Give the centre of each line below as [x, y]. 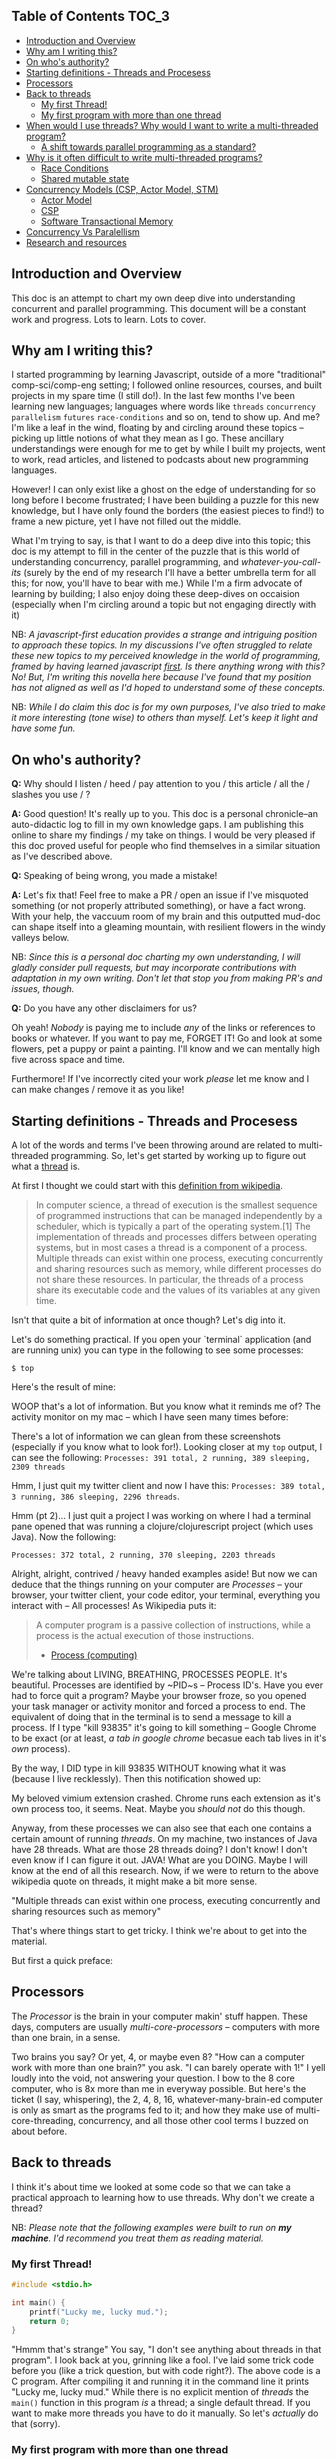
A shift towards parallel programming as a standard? [148, 146]
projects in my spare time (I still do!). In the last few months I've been [153, 396]
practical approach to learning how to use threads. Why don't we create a [163, 2197]
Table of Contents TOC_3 [90, 16]
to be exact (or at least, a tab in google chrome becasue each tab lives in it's [169, 1738]
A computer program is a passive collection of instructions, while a [173, 1625]
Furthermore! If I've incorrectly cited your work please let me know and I [160, 1079]
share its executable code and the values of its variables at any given [178, 1290]
